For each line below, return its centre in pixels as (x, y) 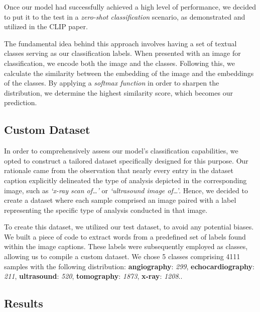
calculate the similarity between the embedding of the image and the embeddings (129, 73)
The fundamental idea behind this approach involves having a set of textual (120, 43)
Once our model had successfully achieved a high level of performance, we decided (130, 7)
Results (24, 303)
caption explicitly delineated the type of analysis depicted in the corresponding (125, 180)
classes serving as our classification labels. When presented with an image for (122, 53)
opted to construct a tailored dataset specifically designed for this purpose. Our (126, 160)
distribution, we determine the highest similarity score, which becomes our (118, 92)
